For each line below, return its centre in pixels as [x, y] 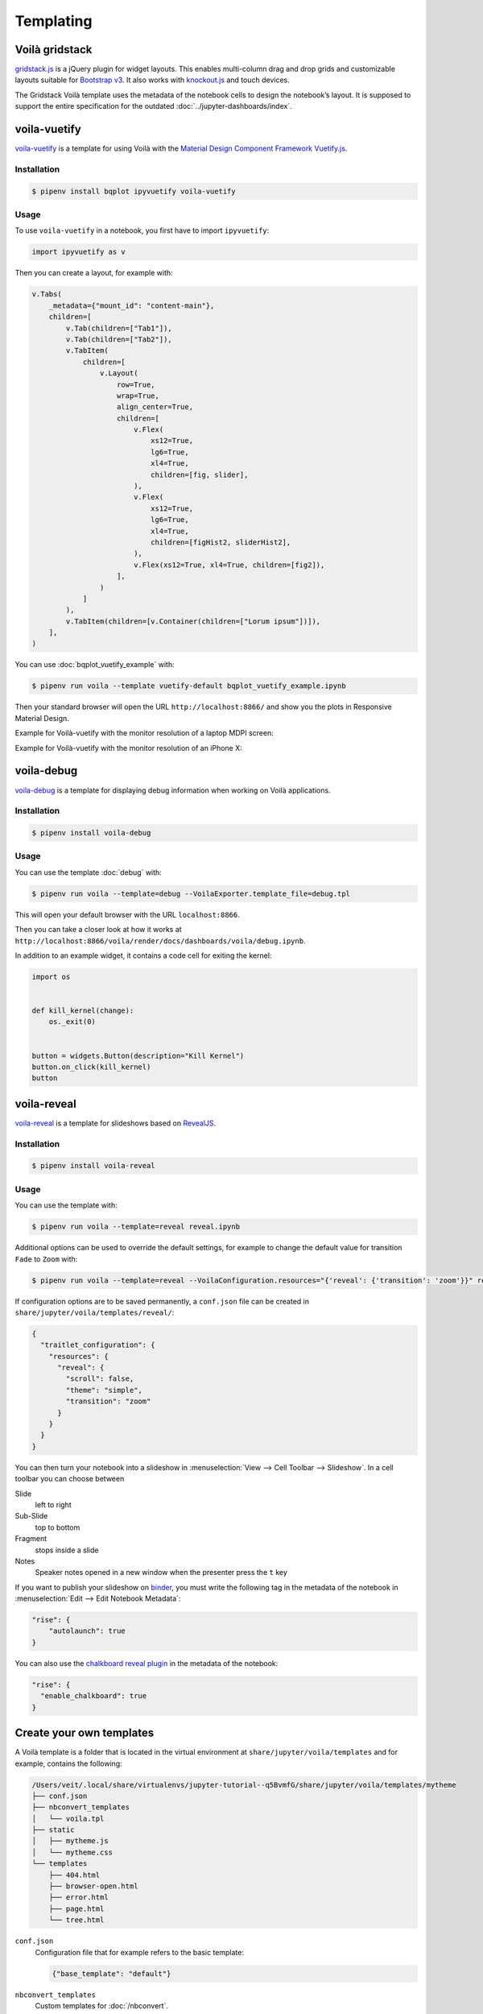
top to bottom [58, 1527]
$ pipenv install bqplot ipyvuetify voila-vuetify [134, 191]
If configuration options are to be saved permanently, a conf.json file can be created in [162, 1301]
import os [51, 976]
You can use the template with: [66, 1205]
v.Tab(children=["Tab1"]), [119, 328]
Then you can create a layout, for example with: [94, 273]
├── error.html [78, 1898]
